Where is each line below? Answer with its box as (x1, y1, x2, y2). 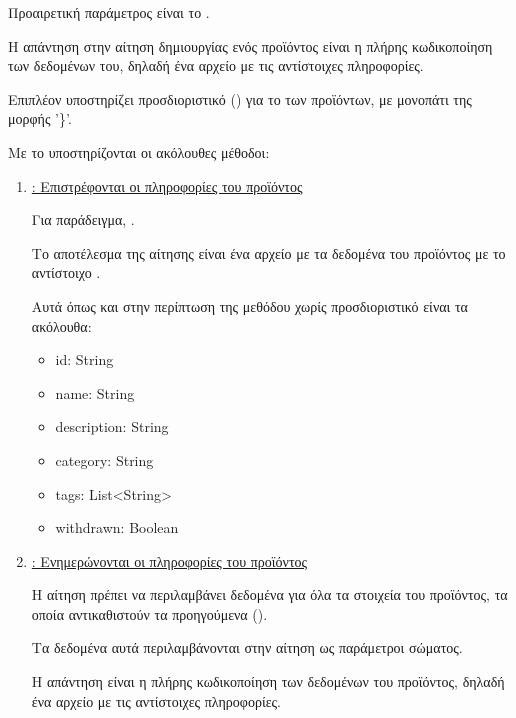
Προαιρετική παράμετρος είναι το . (8, 2, 210, 22)
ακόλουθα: (31, 315, 92, 336)
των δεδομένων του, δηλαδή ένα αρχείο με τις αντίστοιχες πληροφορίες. (8, 55, 424, 76)
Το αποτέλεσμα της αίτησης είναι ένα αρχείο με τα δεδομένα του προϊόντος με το (31, 242, 506, 263)
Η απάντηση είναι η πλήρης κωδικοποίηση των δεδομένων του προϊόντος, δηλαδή (31, 671, 505, 692)
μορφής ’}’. (8, 108, 72, 129)
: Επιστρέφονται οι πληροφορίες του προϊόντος (31, 175, 303, 196)
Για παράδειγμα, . (31, 209, 135, 230)
